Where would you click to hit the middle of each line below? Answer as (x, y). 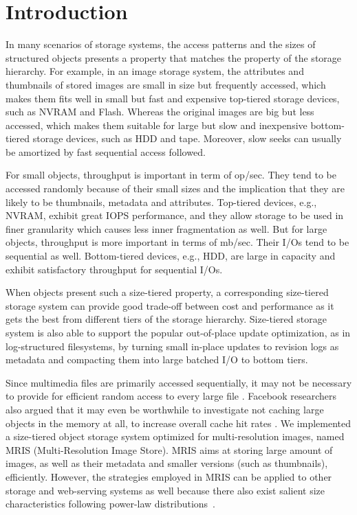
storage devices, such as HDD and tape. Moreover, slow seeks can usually (187, 138)
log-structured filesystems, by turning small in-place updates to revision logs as (172, 346)
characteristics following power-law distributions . (110, 504)
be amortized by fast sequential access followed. (106, 151)
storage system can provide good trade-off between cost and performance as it (170, 305)
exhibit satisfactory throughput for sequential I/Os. (114, 269)
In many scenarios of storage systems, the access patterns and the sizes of (161, 44)
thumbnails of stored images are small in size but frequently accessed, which (166, 84)
